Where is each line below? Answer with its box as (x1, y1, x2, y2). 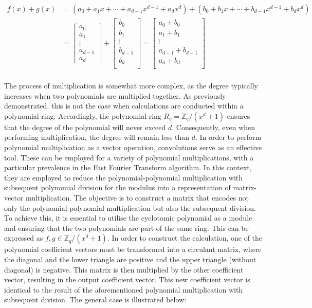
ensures (227, 110, 250, 121)
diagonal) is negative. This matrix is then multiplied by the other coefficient (4, 264, 244, 275)
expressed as (4, 232, 43, 243)
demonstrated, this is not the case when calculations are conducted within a (4, 100, 244, 111)
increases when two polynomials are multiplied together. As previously (4, 90, 226, 101)
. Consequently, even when (172, 121, 255, 132)
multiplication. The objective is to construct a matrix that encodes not (26, 192, 249, 203)
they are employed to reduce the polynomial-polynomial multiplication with (4, 172, 243, 183)
